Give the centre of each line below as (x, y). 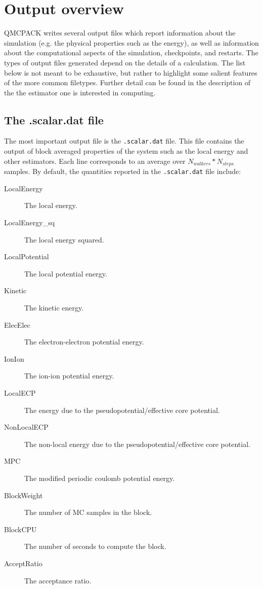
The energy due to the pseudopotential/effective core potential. (122, 410)
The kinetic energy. (54, 307)
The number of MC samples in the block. (88, 512)
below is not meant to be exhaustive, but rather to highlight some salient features (131, 72)
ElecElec (17, 324)
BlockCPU (20, 529)
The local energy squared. (64, 239)
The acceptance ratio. (58, 580)
